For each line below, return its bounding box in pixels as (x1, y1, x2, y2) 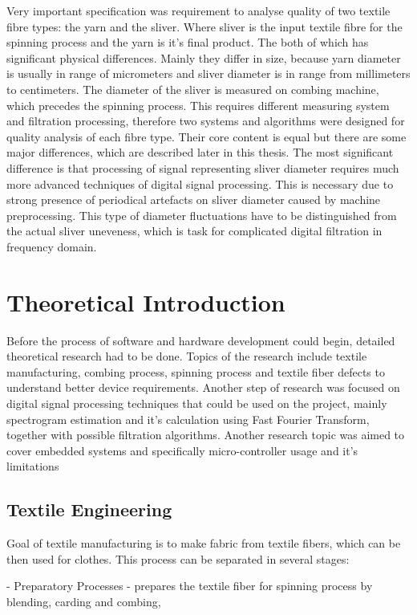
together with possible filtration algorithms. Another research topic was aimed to (6, 426, 405, 443)
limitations (6, 458, 59, 474)
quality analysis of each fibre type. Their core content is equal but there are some (6, 128, 407, 145)
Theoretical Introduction (6, 285, 285, 318)
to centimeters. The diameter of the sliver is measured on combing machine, (6, 80, 379, 97)
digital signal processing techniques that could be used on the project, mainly (6, 395, 387, 411)
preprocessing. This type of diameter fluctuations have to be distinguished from (6, 206, 397, 223)
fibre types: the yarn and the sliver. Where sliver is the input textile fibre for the (6, 18, 403, 35)
